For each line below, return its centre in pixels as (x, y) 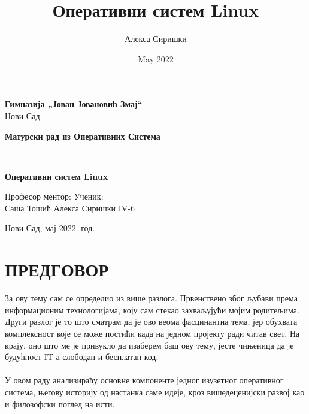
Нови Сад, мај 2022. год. (50, 228)
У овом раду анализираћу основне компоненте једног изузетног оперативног (144, 380)
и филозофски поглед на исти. (60, 404)
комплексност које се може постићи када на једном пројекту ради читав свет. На (152, 333)
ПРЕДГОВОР (57, 269)
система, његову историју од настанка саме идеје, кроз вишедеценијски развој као (155, 392)
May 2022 (156, 58)
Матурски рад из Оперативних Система (83, 136)
